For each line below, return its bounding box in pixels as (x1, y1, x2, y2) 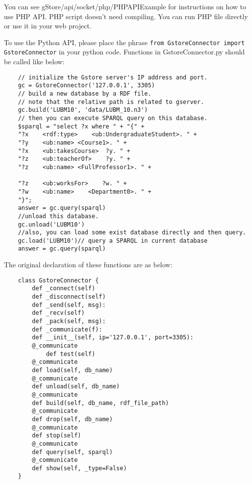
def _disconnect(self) (32, 293, 106, 301)
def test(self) (46, 350, 96, 357)
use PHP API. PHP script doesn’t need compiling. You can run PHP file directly (4, 11, 248, 21)
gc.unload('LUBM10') (18, 221, 85, 228)
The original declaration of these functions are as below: (4, 259, 173, 270)
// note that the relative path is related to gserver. (18, 98, 204, 105)
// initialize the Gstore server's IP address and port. (18, 74, 208, 81)
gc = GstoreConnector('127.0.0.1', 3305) (18, 82, 155, 89)
